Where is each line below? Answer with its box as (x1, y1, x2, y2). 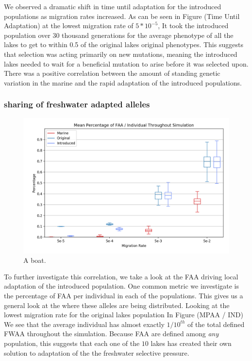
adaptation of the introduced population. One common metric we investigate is (4, 281, 239, 291)
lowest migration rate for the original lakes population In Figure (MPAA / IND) (4, 309, 243, 320)
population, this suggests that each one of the (4, 338, 140, 348)
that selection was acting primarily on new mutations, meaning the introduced (4, 49, 237, 59)
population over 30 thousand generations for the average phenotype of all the (4, 30, 234, 40)
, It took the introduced (158, 20, 229, 31)
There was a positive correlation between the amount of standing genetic (4, 68, 220, 78)
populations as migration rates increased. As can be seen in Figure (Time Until (4, 11, 240, 21)
